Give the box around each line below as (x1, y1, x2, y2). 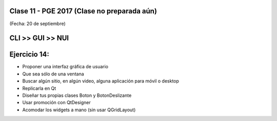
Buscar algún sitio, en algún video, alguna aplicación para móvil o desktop (22, 78, 180, 84)
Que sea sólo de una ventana (22, 71, 84, 77)
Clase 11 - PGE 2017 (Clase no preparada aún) (9, 7, 157, 15)
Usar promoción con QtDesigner (22, 99, 91, 106)
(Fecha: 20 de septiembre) (9, 21, 66, 27)
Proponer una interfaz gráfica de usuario (22, 64, 109, 70)
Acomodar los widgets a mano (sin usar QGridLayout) (22, 107, 136, 113)
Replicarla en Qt (22, 85, 56, 91)
